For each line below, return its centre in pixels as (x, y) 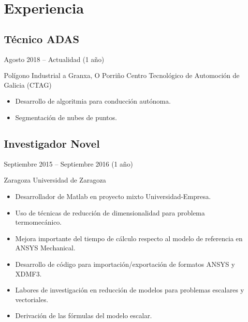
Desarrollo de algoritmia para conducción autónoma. (93, 101)
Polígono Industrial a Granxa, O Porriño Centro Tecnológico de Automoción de (122, 75)
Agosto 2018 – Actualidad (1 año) (54, 59)
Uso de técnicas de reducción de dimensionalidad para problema (110, 212)
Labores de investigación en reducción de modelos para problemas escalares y (130, 290)
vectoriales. (32, 299)
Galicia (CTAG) (28, 84)
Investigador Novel (52, 143)
